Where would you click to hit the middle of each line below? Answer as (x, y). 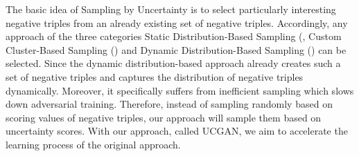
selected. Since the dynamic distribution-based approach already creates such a (173, 63)
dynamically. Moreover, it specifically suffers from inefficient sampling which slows (180, 90)
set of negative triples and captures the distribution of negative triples (155, 76)
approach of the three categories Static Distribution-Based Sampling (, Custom (174, 36)
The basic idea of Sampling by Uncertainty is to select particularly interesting (171, 9)
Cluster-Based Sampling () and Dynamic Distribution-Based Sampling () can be (176, 49)
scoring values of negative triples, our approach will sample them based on (164, 117)
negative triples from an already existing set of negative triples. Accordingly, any (177, 22)
